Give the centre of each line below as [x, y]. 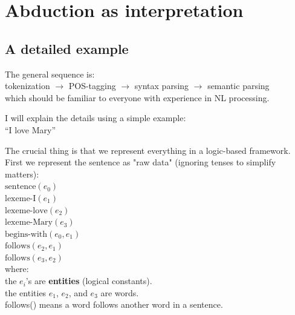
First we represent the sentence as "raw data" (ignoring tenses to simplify [141, 162]
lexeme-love [26, 211]
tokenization [28, 86]
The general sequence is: [50, 74]
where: [17, 269]
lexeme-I [21, 198]
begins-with [26, 234]
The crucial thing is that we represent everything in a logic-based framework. [148, 150]
